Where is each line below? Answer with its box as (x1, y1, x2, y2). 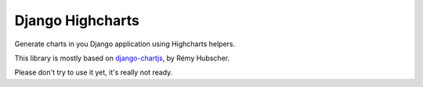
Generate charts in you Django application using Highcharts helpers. (14, 39, 235, 49)
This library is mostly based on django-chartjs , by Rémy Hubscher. (14, 53, 230, 63)
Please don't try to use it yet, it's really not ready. (14, 67, 173, 78)
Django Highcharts (14, 12, 140, 29)
